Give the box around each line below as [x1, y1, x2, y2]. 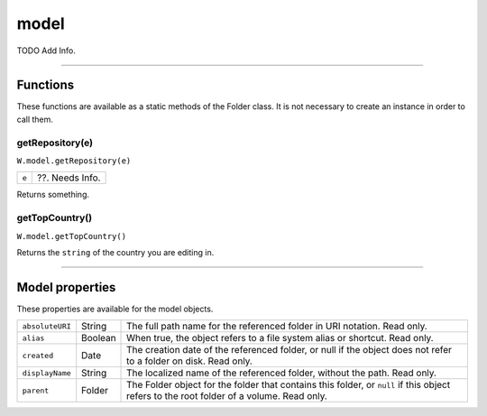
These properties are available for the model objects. [16, 303, 214, 314]
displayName [22, 368, 71, 378]
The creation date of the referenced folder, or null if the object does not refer [126, 344, 453, 356]
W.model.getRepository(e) [16, 155, 132, 166]
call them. [16, 114, 54, 125]
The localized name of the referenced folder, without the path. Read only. [126, 366, 437, 379]
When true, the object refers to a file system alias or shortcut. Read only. [126, 332, 434, 345]
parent [22, 385, 50, 395]
